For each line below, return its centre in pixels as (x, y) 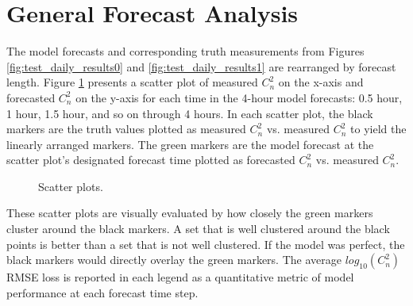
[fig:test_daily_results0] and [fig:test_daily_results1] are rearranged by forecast (201, 66)
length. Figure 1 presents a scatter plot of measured (132, 82)
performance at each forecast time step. (102, 292)
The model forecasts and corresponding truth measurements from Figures (185, 51)
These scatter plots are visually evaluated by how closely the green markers (190, 213)
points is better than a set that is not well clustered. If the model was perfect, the (206, 244)
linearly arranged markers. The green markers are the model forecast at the (190, 144)
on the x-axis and (321, 82)
